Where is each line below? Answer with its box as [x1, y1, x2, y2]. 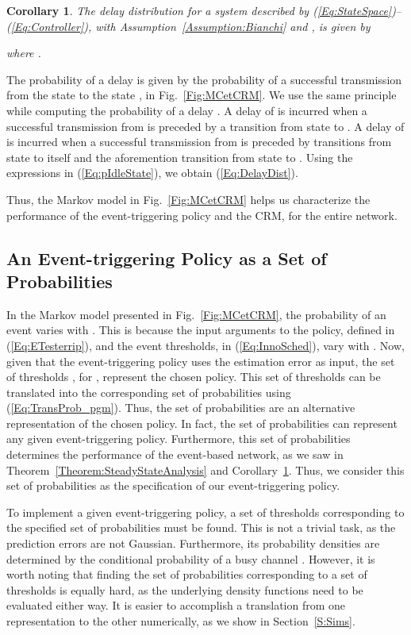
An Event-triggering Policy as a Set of [6, 245, 327, 270]
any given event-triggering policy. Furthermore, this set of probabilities [6, 430, 351, 447]
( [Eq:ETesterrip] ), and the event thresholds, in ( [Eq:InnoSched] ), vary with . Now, [6, 337, 405, 353]
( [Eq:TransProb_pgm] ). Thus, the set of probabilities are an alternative [6, 399, 355, 416]
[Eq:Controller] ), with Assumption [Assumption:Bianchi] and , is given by [10, 17, 371, 34]
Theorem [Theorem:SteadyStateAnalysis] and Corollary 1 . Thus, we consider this [6, 461, 405, 478]
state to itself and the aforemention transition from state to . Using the [6, 148, 353, 165]
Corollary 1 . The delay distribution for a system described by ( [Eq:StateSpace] [6, 2, 392, 18]
